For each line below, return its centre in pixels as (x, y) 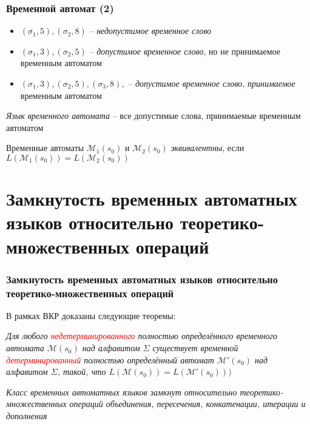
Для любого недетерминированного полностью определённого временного (142, 336)
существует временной (195, 348)
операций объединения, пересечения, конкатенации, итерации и (187, 404)
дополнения (27, 416)
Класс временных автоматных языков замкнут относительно (122, 392)
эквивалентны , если (207, 148)
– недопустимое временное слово (150, 31)
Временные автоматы (45, 148)
